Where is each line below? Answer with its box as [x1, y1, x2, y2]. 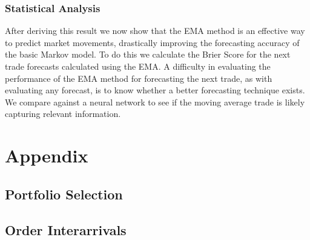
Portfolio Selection [5, 184, 123, 203]
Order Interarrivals [5, 220, 127, 239]
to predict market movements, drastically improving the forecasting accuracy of [5, 36, 300, 48]
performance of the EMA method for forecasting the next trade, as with [5, 72, 272, 84]
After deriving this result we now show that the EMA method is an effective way [5, 24, 305, 37]
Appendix [5, 143, 88, 168]
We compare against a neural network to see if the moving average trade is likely [5, 95, 305, 108]
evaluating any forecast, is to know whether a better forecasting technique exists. [5, 84, 305, 96]
